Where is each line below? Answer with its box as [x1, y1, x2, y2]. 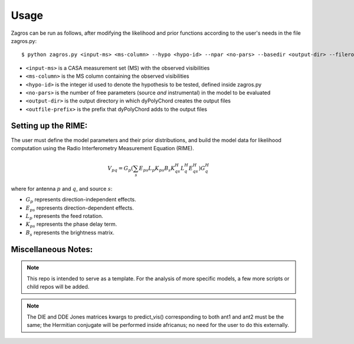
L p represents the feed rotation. [25, 213, 103, 221]
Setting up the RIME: [11, 121, 88, 131]
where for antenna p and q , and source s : [11, 185, 113, 192]
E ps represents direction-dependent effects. [25, 204, 134, 213]
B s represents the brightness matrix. [25, 229, 115, 237]
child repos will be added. [27, 283, 90, 290]
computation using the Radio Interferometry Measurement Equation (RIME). [11, 144, 194, 151]
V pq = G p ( [107, 165, 133, 173]
